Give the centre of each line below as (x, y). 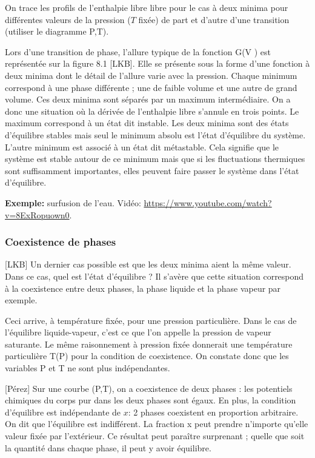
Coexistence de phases (61, 242)
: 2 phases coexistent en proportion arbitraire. (213, 412)
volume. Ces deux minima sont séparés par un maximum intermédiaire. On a (148, 99)
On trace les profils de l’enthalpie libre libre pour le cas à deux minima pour (147, 7)
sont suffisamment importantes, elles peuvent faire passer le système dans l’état (152, 170)
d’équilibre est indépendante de (63, 412)
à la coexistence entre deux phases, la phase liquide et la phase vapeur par (143, 288)
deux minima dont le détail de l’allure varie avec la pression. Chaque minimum (151, 75)
